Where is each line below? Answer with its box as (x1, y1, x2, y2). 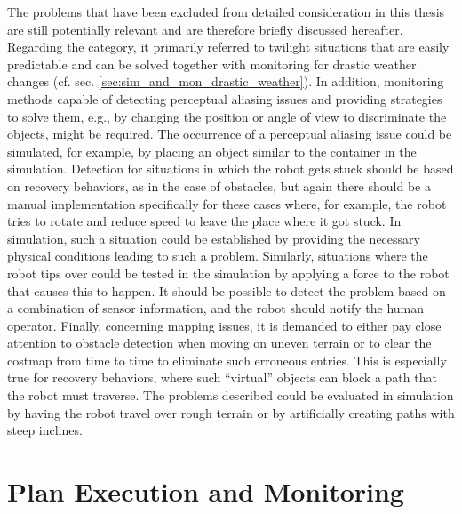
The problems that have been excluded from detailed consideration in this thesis (7, 3, 445, 20)
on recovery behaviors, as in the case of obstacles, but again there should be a (7, 176, 431, 195)
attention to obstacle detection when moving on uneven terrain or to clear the (7, 333, 432, 352)
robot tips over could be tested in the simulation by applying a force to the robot (7, 263, 450, 282)
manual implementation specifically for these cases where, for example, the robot (7, 194, 447, 213)
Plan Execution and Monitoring (7, 473, 404, 510)
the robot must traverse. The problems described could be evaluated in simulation (7, 386, 454, 405)
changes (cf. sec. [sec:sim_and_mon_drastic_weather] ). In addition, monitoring (7, 72, 444, 91)
